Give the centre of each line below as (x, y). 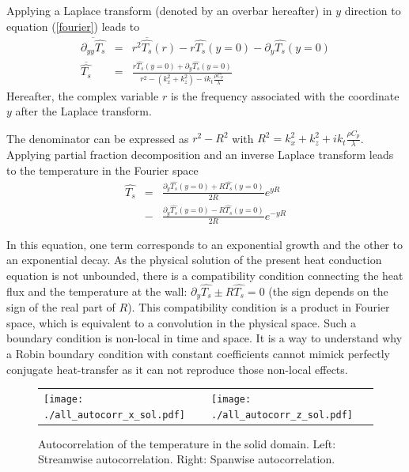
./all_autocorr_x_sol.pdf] (114, 415)
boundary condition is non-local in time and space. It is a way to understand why (204, 338)
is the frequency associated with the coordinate (285, 95)
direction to (373, 10)
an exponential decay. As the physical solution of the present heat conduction (194, 260)
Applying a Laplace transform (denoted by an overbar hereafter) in (169, 10)
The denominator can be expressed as (98, 138)
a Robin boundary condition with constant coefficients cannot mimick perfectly (199, 353)
